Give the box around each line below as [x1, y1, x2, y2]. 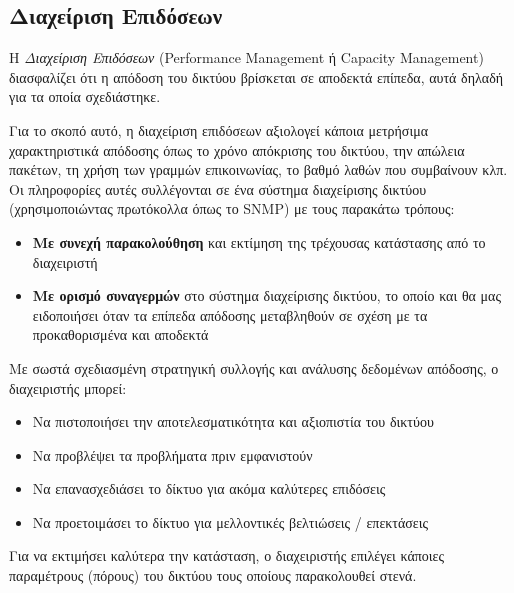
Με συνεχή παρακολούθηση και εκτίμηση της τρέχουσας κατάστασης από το [32, 231, 486, 252]
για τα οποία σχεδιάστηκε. [9, 86, 161, 107]
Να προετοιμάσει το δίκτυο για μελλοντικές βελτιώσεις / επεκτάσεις [32, 511, 429, 532]
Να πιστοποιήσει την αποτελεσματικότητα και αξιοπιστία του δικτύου [32, 411, 434, 432]
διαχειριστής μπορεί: [9, 377, 127, 398]
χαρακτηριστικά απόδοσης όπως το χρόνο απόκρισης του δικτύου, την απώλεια [9, 139, 465, 160]
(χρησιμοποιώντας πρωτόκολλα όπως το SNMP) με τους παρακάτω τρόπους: [9, 198, 455, 219]
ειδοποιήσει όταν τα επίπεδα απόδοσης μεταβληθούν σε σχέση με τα [32, 304, 428, 325]
